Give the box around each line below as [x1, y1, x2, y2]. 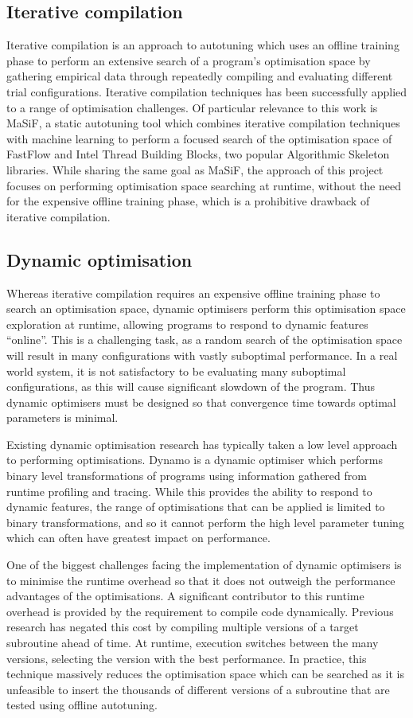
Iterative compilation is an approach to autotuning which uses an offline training [6, 37, 399, 53]
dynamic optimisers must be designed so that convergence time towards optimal [6, 393, 396, 410]
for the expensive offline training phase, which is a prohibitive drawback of [6, 193, 370, 209]
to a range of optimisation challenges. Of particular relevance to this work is [6, 99, 378, 115]
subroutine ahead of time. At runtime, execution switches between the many [6, 634, 379, 650]
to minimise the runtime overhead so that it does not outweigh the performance [6, 572, 395, 588]
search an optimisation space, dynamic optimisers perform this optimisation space [6, 300, 406, 317]
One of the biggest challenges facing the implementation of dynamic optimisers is [6, 556, 402, 573]
